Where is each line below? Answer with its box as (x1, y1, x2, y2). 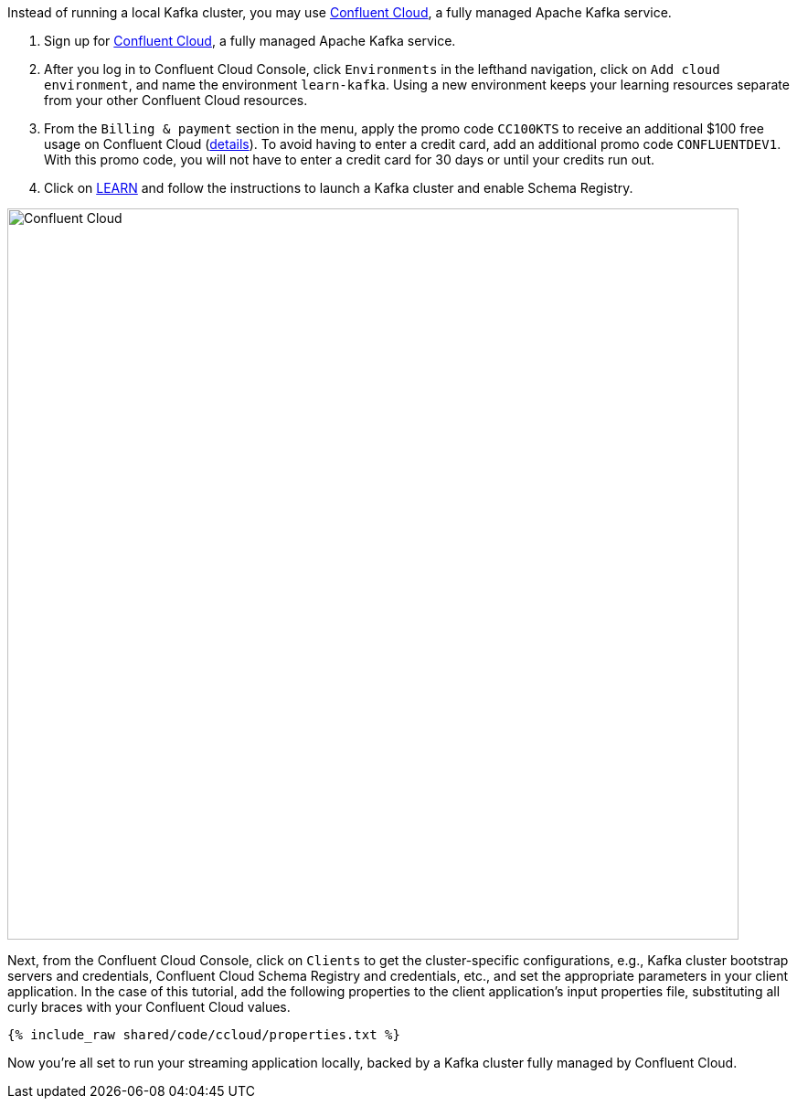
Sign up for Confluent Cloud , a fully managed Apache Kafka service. (44, 33, 456, 48)
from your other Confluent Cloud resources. (44, 92, 308, 108)
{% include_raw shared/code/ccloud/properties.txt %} (7, 1027, 400, 1042)
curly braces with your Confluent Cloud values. (7, 999, 291, 1015)
